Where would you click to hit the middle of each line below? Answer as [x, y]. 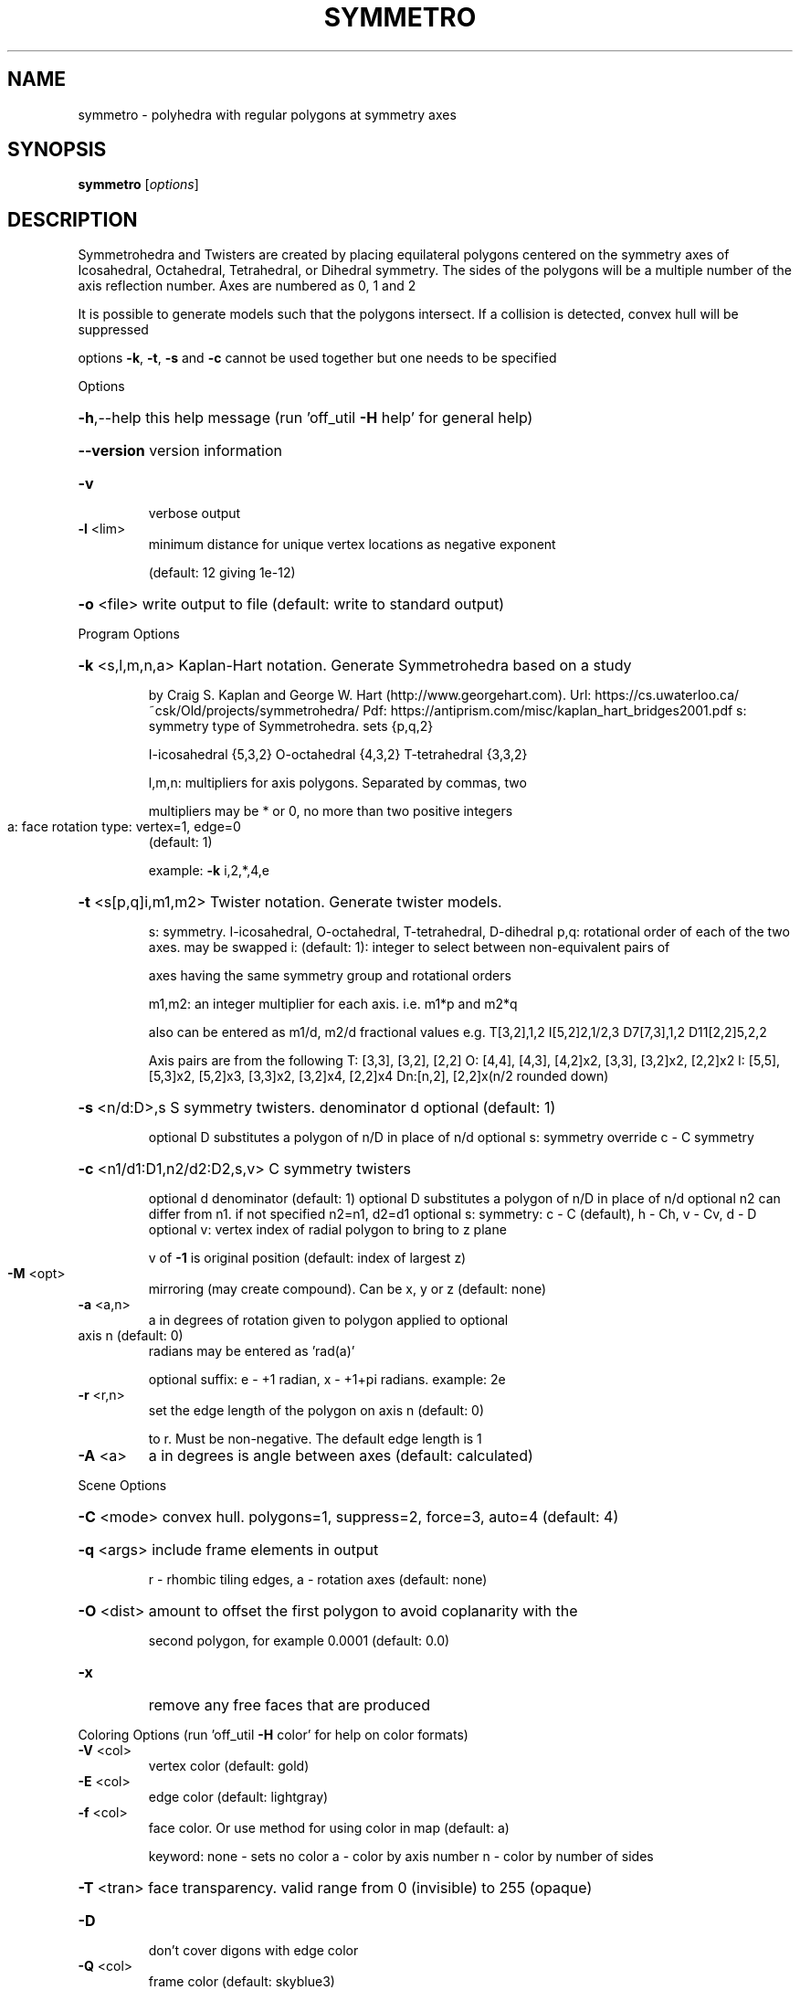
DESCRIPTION [73, 219]
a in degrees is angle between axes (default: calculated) [341, 1456]
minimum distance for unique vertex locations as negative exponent [352, 545]
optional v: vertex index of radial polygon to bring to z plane [327, 1230]
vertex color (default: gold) [229, 1766]
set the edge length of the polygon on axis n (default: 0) [316, 1411]
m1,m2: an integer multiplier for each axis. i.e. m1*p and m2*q [333, 1004]
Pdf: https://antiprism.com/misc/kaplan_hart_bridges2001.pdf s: [555, 711]
